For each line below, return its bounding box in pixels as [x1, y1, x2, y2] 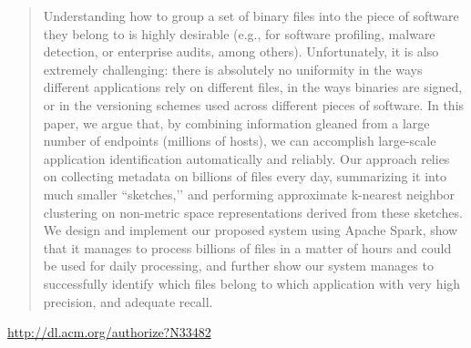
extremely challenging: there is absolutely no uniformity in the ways [43, 59, 423, 78]
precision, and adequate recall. [43, 292, 213, 311]
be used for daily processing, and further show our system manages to [43, 256, 434, 275]
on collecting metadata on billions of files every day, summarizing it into [43, 167, 446, 186]
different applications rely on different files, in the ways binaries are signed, [43, 77, 463, 97]
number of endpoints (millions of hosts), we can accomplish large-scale [43, 131, 436, 150]
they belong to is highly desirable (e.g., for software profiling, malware [43, 24, 435, 43]
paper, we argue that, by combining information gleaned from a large [43, 113, 430, 132]
